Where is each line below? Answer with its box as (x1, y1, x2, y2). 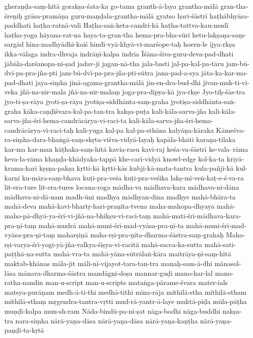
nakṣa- (222, 306, 242, 316)
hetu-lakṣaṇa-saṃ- (192, 29, 247, 39)
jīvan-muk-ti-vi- (203, 77, 250, 87)
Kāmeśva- (216, 125, 245, 135)
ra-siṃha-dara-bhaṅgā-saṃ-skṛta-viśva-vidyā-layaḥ (4, 134, 155, 144)
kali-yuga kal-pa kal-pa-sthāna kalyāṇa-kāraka (75, 125, 214, 135)
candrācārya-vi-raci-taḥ (4, 125, 74, 135)
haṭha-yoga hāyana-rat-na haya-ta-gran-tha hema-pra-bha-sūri (4, 29, 190, 39)
